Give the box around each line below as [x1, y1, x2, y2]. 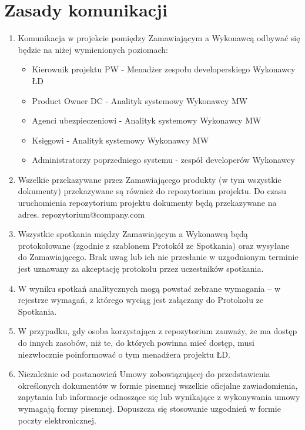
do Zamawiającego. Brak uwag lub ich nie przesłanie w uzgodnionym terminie [18, 251, 299, 263]
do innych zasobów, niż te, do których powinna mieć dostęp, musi [18, 336, 254, 348]
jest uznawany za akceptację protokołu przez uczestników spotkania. [18, 262, 264, 275]
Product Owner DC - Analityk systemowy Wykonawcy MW [32, 94, 248, 106]
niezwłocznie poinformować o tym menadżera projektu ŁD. [18, 348, 230, 360]
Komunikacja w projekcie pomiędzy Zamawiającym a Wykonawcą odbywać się [18, 32, 300, 44]
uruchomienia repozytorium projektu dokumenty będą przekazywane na [18, 196, 277, 209]
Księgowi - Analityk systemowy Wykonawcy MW [32, 134, 209, 146]
